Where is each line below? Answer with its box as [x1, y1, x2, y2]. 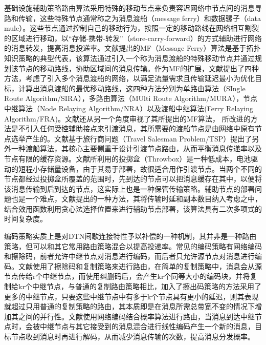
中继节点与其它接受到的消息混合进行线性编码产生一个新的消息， [39, 321, 255, 332]
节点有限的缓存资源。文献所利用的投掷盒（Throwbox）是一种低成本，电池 [4, 153, 251, 164]
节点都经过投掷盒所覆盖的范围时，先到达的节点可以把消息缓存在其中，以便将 [4, 173, 262, 184]
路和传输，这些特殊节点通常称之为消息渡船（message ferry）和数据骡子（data [4, 12, 261, 23]
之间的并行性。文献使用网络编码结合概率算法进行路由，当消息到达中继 [18, 311, 255, 321]
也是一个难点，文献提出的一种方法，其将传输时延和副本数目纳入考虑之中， [11, 193, 262, 204]
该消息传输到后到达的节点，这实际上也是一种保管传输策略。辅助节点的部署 [4, 183, 255, 194]
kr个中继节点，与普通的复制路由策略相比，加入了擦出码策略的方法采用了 [18, 281, 261, 292]
